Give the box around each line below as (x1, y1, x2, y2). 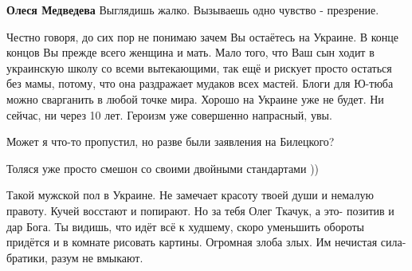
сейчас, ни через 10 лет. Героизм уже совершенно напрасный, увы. (6, 106, 332, 123)
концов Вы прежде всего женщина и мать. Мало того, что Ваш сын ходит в (6, 44, 375, 61)
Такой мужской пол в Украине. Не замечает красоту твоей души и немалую (6, 187, 374, 203)
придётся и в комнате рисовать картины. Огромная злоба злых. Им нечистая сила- (6, 234, 406, 250)
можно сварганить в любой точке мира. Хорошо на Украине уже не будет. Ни (6, 90, 384, 107)
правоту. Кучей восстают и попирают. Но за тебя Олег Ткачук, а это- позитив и (6, 202, 394, 218)
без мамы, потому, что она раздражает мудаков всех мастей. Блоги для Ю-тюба (6, 75, 394, 92)
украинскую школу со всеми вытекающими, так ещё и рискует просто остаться (6, 59, 392, 76)
